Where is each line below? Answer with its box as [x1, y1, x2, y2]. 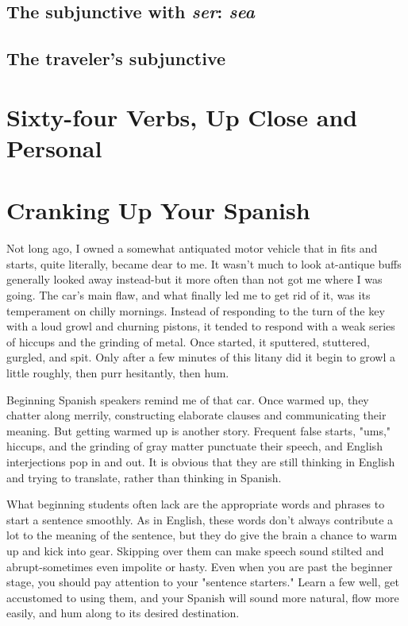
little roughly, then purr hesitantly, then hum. [6, 365, 229, 381]
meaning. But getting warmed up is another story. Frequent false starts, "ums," [6, 422, 391, 439]
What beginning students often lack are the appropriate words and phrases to [6, 496, 385, 512]
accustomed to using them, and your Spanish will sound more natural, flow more [6, 589, 399, 605]
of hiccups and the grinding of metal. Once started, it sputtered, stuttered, [6, 333, 370, 350]
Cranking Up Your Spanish [6, 194, 310, 226]
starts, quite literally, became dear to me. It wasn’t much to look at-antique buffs [6, 255, 402, 272]
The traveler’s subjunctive [6, 46, 226, 71]
